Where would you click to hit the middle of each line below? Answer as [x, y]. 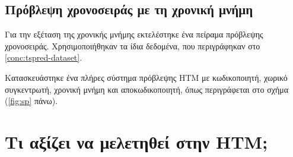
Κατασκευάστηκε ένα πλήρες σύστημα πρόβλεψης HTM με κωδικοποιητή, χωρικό [146, 77]
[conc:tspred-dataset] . [44, 57]
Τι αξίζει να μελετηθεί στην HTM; [136, 141]
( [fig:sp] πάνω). [31, 101]
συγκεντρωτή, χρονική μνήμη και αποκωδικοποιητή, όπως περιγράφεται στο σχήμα [147, 89]
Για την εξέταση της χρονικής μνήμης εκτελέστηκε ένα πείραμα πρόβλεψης [134, 34]
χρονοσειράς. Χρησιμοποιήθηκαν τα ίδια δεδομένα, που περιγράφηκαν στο [133, 45]
